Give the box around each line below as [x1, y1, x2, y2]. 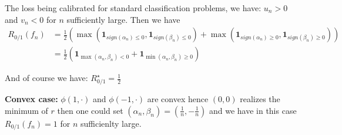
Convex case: [5, 92, 58, 104]
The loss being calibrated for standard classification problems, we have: [5, 2, 261, 14]
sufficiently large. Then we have [66, 13, 180, 25]
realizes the [240, 92, 280, 104]
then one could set [57, 104, 123, 116]
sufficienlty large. [80, 117, 142, 129]
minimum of [5, 104, 48, 116]
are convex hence [147, 92, 209, 104]
